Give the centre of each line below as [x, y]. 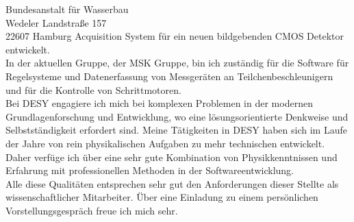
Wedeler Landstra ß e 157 [56, 22]
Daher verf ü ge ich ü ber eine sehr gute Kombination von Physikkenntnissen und [172, 157]
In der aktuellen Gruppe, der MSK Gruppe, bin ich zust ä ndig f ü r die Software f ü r [177, 63]
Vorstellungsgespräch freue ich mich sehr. [92, 210]
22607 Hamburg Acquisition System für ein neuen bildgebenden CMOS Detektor [175, 36]
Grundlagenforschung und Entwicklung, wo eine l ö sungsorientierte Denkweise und [177, 116]
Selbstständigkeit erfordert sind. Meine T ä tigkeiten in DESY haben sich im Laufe [176, 130]
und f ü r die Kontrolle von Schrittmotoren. [93, 89]
